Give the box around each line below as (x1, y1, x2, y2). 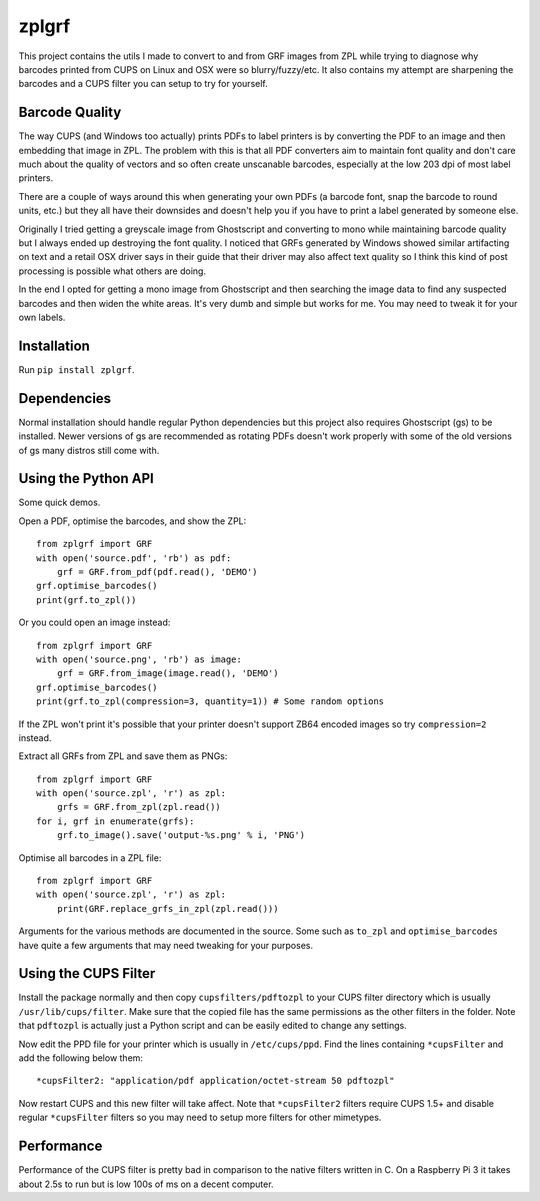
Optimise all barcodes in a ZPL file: (18, 851, 162, 864)
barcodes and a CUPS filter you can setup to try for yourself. (18, 78, 269, 90)
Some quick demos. (18, 496, 101, 509)
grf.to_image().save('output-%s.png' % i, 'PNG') (56, 830, 305, 841)
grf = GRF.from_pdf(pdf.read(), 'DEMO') (56, 566, 259, 577)
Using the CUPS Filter (18, 965, 156, 982)
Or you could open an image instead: (18, 616, 171, 629)
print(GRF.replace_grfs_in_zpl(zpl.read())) (56, 903, 279, 914)
